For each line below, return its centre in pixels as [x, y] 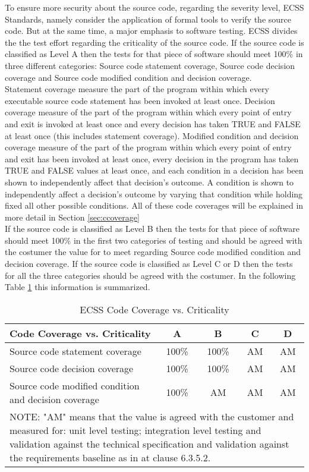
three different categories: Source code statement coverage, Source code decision [150, 65]
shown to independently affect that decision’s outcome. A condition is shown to [149, 182]
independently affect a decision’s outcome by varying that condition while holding [154, 193]
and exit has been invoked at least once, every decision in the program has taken [152, 158]
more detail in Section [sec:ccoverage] [72, 217]
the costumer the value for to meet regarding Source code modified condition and [153, 252]
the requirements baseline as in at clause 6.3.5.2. [110, 457]
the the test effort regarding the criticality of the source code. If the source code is [154, 42]
